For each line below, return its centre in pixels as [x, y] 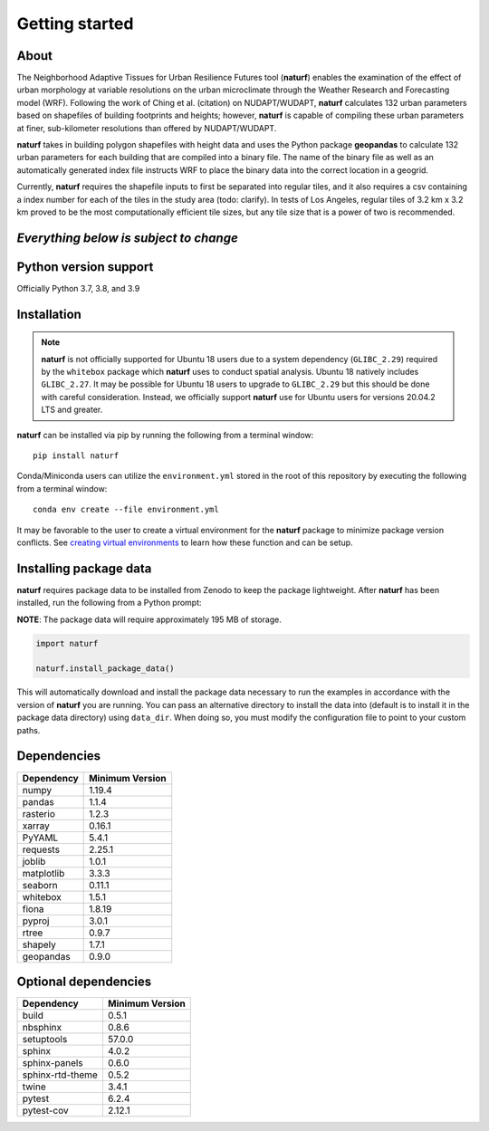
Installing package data [84, 568]
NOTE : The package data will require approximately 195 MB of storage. [149, 619]
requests [41, 849]
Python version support [85, 267]
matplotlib [43, 873]
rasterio [39, 813]
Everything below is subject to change [128, 238]
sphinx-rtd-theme [60, 1075]
